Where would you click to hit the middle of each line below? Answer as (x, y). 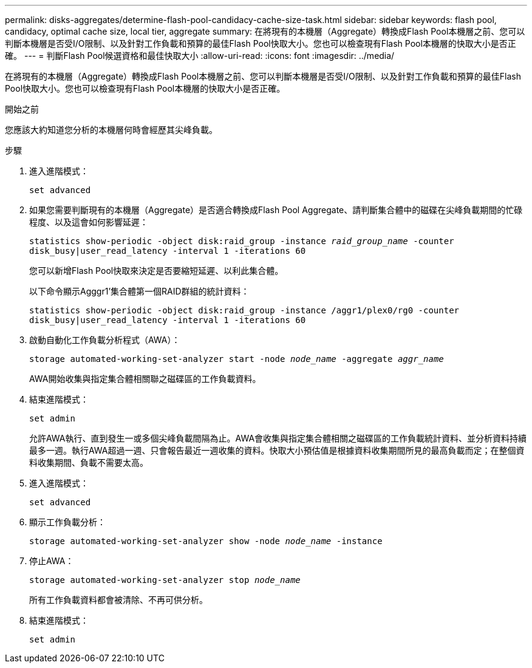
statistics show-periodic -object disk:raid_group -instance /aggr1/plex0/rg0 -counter (244, 310)
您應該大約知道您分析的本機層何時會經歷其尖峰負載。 (111, 130)
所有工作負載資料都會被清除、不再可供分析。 (118, 600)
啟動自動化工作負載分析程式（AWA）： (105, 340)
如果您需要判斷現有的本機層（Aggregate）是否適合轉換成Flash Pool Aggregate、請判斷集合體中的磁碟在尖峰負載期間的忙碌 (276, 210)
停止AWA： (52, 561)
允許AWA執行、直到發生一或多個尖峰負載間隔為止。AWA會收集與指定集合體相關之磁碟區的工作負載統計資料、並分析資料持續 (278, 438)
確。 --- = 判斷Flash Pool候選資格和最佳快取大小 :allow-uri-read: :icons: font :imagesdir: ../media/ (200, 56)
